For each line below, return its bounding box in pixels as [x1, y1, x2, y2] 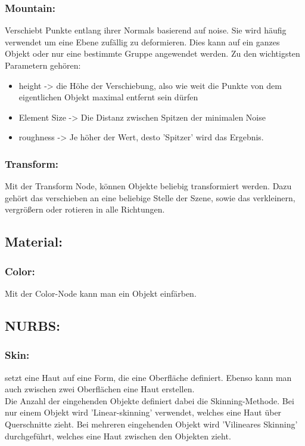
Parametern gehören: [5, 59, 81, 71]
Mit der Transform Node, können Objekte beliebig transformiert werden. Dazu [5, 180, 292, 192]
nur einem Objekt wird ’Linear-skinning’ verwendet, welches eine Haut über [5, 406, 282, 419]
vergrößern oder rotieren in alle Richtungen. [5, 203, 165, 216]
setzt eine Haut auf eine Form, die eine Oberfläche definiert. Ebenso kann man [5, 371, 292, 383]
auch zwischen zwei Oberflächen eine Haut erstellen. [5, 383, 195, 395]
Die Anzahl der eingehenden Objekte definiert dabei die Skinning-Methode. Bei [5, 394, 294, 407]
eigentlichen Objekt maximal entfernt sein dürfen [18, 91, 198, 103]
